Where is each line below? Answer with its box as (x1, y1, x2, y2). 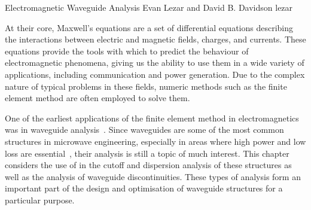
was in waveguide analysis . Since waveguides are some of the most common (5, 123, 284, 136)
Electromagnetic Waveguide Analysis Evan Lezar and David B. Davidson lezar (5, 1, 293, 13)
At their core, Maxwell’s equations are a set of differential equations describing (5, 21, 294, 34)
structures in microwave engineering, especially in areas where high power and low (5, 135, 306, 147)
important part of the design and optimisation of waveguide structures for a (5, 182, 283, 194)
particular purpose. (5, 193, 75, 206)
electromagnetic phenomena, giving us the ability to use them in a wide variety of (5, 56, 304, 69)
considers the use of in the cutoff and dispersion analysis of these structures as (5, 159, 292, 171)
